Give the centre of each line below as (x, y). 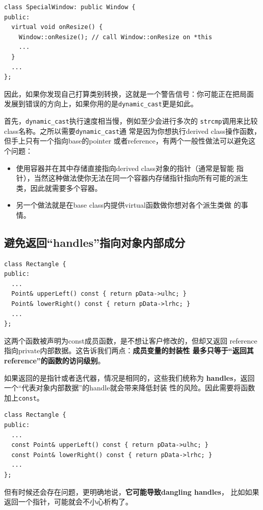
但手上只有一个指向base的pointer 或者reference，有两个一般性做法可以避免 (126, 141)
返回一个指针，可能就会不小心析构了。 (68, 502)
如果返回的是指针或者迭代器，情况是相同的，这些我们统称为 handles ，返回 (129, 377)
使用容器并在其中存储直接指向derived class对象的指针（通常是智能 (125, 168)
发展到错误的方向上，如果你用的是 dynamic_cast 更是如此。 (101, 104)
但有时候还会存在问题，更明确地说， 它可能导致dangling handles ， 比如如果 (132, 491)
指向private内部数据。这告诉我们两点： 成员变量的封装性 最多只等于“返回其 (129, 350)
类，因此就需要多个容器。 (59, 188)
